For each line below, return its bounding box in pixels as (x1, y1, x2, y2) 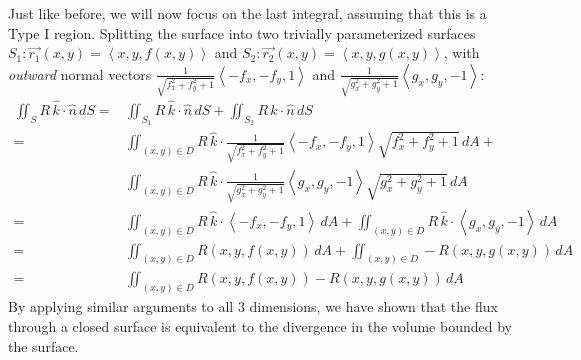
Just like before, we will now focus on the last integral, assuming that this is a (8, 3, 487, 23)
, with (443, 42, 480, 63)
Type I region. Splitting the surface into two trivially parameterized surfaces (8, 22, 476, 43)
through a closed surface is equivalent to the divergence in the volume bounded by (8, 315, 512, 336)
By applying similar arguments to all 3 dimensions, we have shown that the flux (8, 296, 498, 317)
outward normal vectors (8, 63, 152, 84)
